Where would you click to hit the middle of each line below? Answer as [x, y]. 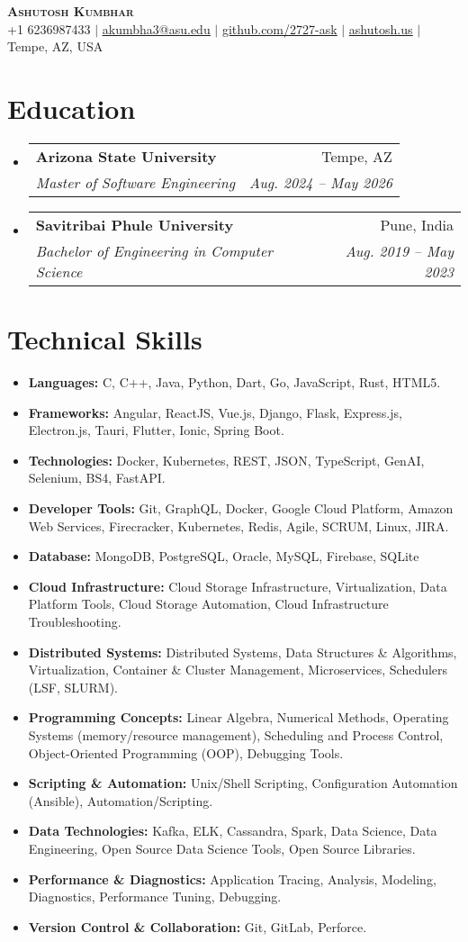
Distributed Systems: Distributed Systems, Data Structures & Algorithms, [243, 652]
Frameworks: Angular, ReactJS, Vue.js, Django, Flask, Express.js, [215, 412]
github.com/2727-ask [279, 28]
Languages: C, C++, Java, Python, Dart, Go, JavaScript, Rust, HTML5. [234, 382]
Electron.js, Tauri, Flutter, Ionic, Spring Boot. [156, 430]
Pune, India [417, 224]
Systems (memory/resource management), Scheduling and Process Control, [236, 734]
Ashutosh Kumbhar [71, 11]
